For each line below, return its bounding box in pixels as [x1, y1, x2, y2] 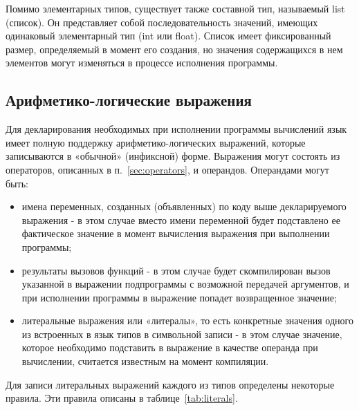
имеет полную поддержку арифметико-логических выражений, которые [6, 135, 306, 149]
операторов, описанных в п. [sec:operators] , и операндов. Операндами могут [6, 162, 329, 176]
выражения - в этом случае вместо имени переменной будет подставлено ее [21, 212, 340, 227]
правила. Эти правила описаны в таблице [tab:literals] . [6, 391, 238, 405]
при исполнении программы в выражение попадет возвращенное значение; [21, 290, 337, 304]
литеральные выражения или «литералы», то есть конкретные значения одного [21, 313, 353, 328]
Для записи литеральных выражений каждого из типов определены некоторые [6, 377, 335, 391]
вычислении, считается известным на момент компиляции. [21, 354, 269, 369]
